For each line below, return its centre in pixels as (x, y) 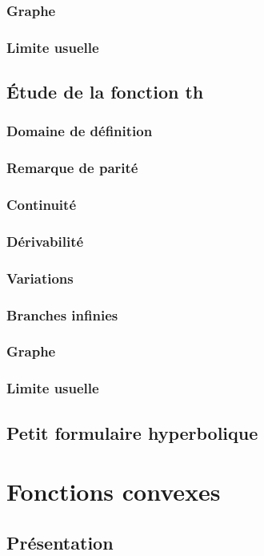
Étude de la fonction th (105, 92)
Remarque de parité (72, 168)
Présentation (60, 542)
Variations (40, 278)
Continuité (41, 205)
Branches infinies (62, 314)
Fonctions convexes (114, 492)
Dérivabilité (45, 241)
